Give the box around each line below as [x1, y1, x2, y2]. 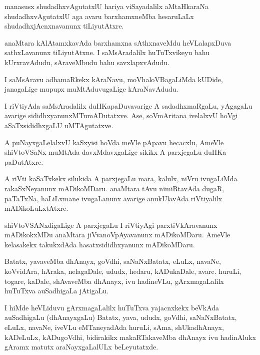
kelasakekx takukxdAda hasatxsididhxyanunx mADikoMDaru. [4, 239, 195, 249]
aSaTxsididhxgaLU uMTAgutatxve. [4, 120, 113, 130]
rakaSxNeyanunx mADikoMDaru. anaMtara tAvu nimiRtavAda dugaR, [4, 183, 224, 193]
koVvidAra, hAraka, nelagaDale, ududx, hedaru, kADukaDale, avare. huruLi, [4, 266, 241, 276]
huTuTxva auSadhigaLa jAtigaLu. [4, 285, 109, 296]
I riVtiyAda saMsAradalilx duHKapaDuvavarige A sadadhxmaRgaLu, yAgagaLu [4, 100, 252, 111]
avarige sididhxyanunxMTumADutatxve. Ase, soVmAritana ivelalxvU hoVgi [4, 110, 238, 121]
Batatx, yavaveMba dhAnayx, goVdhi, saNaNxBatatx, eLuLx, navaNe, [4, 256, 221, 266]
